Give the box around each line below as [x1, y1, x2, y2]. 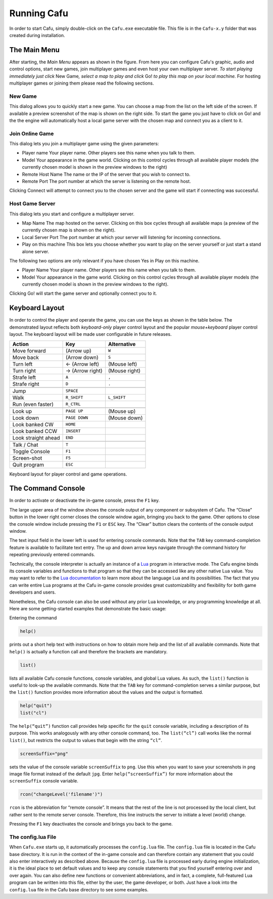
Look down [12, 414, 39, 421]
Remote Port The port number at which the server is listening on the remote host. [22, 178, 191, 184]
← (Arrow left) [66, 360, 100, 367]
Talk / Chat [12, 441, 38, 448]
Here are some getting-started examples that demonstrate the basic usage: [9, 605, 167, 611]
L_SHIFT [108, 395, 126, 400]
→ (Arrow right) [66, 367, 103, 374]
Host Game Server [9, 200, 56, 207]
